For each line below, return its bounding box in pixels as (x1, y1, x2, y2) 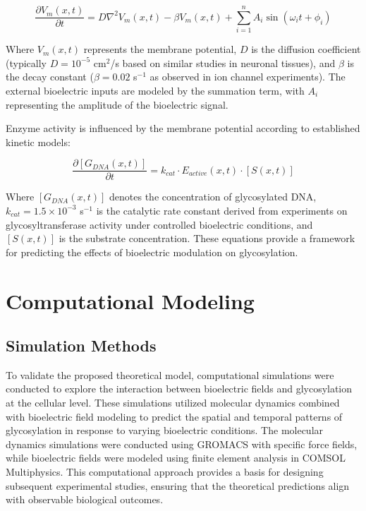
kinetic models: (6, 134, 71, 149)
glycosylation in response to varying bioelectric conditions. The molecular (6, 423, 324, 438)
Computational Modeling (6, 286, 255, 315)
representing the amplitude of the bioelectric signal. (6, 97, 228, 112)
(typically (6, 55, 47, 70)
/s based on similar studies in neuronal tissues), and (110, 55, 336, 70)
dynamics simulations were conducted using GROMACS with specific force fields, (6, 436, 358, 451)
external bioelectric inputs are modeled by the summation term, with (6, 83, 305, 97)
